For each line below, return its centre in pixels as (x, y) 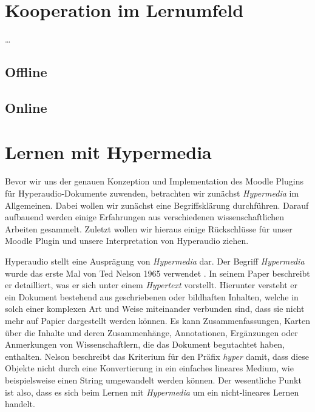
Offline (26, 72)
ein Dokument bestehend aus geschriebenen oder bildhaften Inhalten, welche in (152, 296)
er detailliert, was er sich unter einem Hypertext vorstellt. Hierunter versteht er (151, 285)
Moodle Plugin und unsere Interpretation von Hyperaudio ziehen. (127, 241)
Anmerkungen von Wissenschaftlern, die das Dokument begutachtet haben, (145, 344)
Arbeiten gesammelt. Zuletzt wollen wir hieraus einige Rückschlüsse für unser (149, 228)
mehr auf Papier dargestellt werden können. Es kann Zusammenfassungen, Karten (158, 320)
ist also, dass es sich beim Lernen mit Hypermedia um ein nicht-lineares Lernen (152, 392)
